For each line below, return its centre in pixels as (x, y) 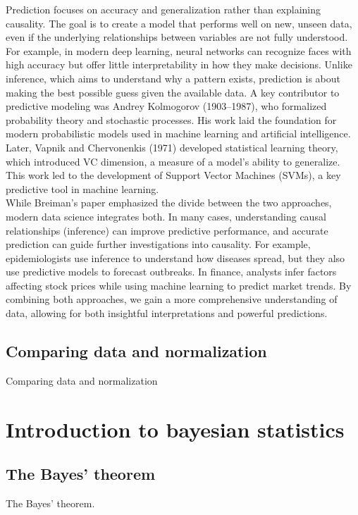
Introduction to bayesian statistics (175, 429)
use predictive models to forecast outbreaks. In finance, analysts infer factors (171, 272)
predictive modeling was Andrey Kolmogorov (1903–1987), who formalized (166, 106)
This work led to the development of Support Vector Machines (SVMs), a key (173, 175)
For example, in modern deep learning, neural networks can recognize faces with (179, 50)
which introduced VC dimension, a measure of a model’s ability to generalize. (173, 161)
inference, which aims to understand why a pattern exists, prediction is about (173, 78)
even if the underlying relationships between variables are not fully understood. (177, 37)
